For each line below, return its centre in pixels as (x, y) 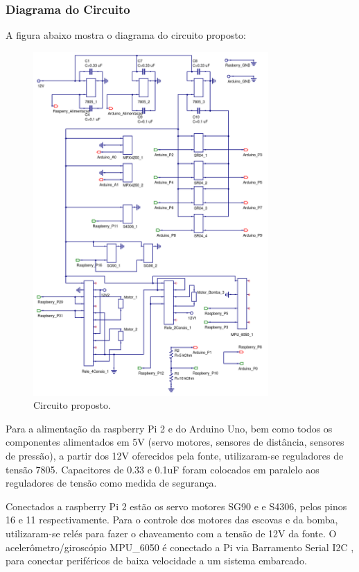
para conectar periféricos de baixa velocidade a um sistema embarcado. (156, 561)
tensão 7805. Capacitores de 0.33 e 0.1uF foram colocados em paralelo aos (163, 469)
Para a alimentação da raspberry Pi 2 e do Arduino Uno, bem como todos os (169, 428)
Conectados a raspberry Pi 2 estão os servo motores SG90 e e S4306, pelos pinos (176, 506)
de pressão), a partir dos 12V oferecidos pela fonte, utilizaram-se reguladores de (175, 455)
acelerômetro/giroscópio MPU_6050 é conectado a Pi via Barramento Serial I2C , (180, 547)
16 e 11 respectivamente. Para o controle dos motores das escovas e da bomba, (172, 520)
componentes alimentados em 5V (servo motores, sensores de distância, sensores (175, 442)
